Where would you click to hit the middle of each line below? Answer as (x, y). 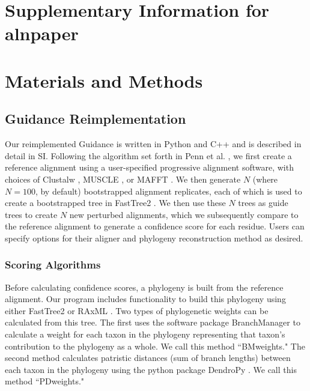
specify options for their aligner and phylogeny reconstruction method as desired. (154, 238)
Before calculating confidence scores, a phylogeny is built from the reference (144, 287)
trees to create (31, 214)
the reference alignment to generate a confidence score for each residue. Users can (155, 226)
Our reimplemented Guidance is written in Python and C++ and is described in (153, 144)
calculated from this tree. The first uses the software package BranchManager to (153, 322)
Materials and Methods (104, 80)
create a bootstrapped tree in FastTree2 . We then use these (115, 203)
